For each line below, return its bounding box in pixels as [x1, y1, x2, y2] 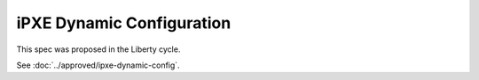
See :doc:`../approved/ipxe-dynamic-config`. [16, 60, 181, 70]
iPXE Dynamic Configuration [16, 13, 232, 33]
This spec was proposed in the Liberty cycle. [16, 44, 181, 55]
